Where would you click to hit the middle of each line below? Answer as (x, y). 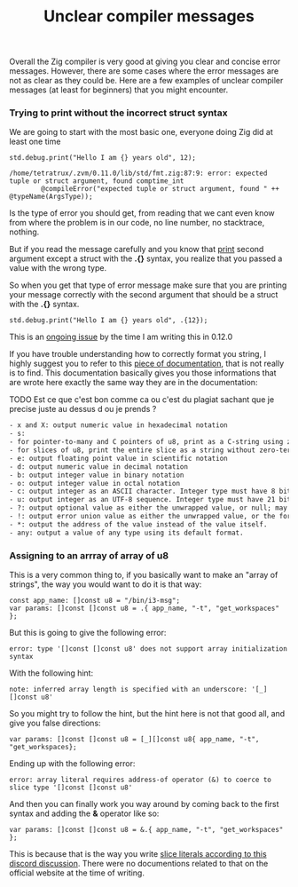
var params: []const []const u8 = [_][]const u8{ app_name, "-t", (134, 740)
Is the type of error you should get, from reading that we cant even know (142, 213)
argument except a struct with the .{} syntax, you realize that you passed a (146, 258)
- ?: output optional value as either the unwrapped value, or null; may (149, 508)
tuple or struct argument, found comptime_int (97, 181)
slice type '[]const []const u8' (71, 788)
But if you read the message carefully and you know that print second (137, 249)
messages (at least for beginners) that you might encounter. (119, 90)
